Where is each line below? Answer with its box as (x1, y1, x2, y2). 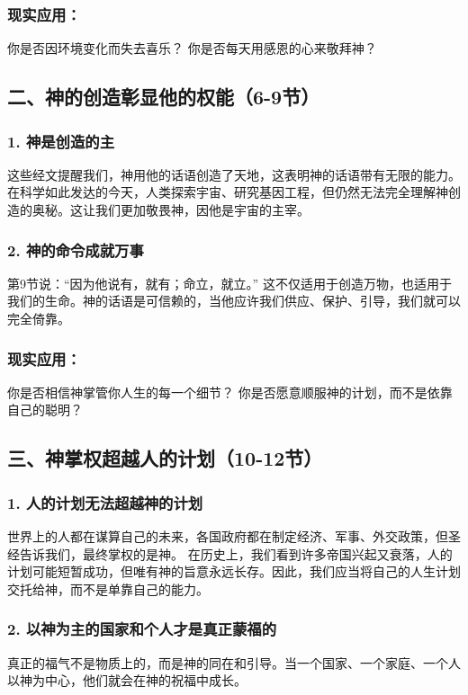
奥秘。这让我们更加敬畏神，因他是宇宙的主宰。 (31, 200, 310, 218)
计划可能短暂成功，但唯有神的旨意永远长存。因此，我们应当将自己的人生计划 (7, 562, 461, 581)
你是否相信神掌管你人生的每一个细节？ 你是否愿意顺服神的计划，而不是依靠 (7, 382, 453, 401)
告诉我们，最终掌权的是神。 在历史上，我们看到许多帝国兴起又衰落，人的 (19, 544, 453, 563)
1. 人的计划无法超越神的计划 (7, 491, 203, 513)
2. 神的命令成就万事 (7, 238, 144, 261)
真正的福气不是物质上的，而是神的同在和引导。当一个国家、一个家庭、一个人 (7, 653, 461, 672)
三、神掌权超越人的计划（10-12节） (7, 444, 323, 472)
